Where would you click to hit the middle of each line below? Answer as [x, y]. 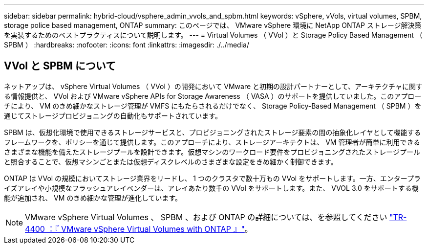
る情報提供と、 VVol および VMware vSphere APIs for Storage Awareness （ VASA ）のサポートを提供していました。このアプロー [213, 96]
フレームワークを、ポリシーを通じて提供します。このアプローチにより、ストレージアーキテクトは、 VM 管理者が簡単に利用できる [212, 142]
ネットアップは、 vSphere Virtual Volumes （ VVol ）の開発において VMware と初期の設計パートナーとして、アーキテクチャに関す [213, 86]
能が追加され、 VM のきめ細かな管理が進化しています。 [93, 198]
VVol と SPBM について [60, 66]
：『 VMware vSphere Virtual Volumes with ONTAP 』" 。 [150, 229]
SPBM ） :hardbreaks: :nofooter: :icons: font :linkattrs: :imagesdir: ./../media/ [127, 45]
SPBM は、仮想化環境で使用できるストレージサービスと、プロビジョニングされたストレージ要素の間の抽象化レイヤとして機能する [213, 132]
